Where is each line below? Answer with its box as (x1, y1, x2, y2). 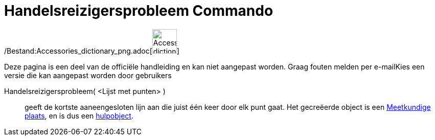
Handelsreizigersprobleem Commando (4, 2, 273, 19)
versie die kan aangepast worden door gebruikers (4, 71, 172, 80)
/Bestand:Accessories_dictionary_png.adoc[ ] (4, 46, 179, 55)
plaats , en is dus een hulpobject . (25, 111, 133, 120)
